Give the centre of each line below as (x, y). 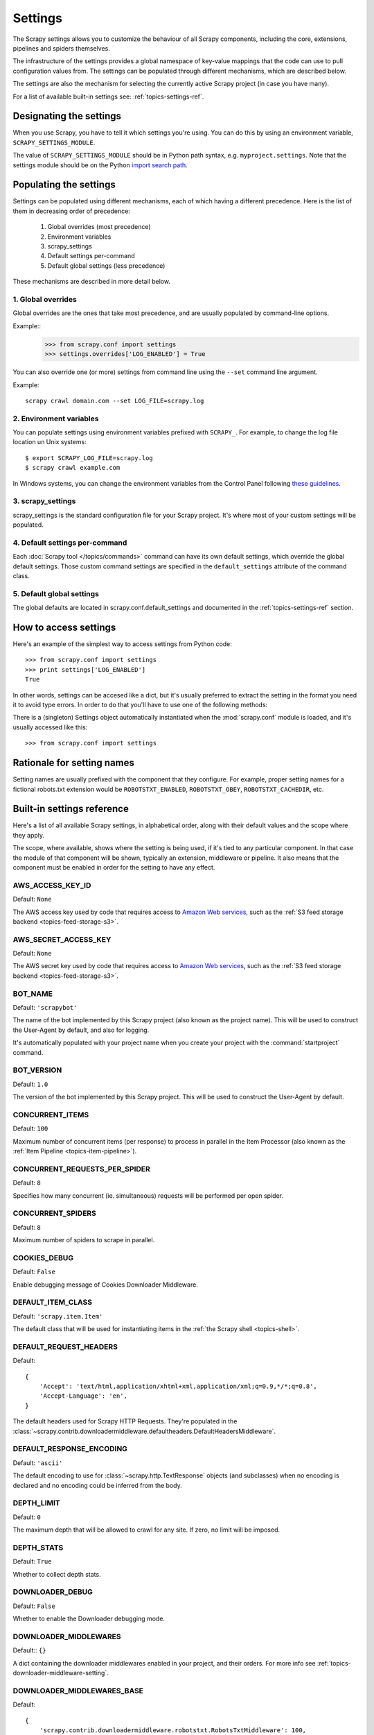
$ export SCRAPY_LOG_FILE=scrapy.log (89, 458)
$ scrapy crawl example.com (73, 468)
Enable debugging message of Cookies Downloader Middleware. (106, 1285)
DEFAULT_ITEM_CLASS (53, 1303)
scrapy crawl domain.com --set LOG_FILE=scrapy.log (115, 400)
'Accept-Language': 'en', (83, 1396)
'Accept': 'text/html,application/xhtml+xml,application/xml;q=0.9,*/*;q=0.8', (178, 1387)
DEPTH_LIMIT (36, 1503)
